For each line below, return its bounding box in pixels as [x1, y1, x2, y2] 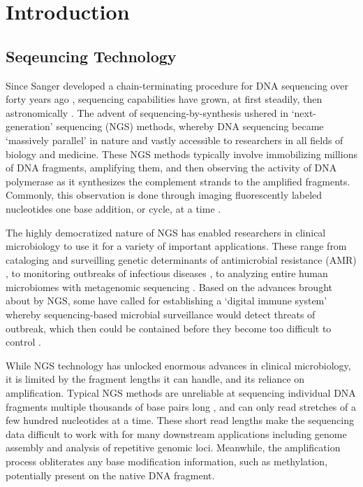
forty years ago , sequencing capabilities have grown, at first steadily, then [6, 92, 323, 106]
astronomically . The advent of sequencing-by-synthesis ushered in [6, 105, 288, 120]
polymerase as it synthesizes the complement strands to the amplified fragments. [6, 174, 350, 188]
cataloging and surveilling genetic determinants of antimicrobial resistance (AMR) [6, 252, 357, 267]
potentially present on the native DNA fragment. [6, 467, 215, 482]
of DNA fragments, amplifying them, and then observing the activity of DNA [6, 160, 337, 175]
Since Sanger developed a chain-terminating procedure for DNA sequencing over [6, 78, 348, 92]
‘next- [291, 105, 317, 120]
